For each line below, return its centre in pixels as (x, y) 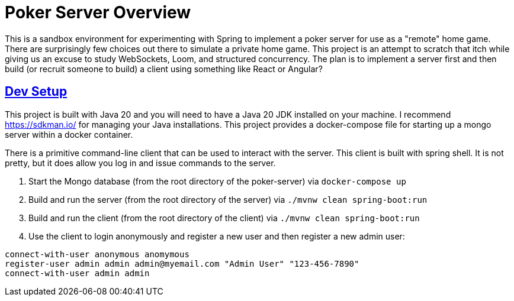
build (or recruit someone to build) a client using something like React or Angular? (164, 69)
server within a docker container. (69, 134)
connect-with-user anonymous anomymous (97, 254)
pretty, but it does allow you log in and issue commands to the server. (140, 163)
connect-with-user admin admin (77, 273)
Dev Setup (36, 92)
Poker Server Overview (98, 12)
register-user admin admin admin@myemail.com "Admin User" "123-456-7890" (182, 263)
